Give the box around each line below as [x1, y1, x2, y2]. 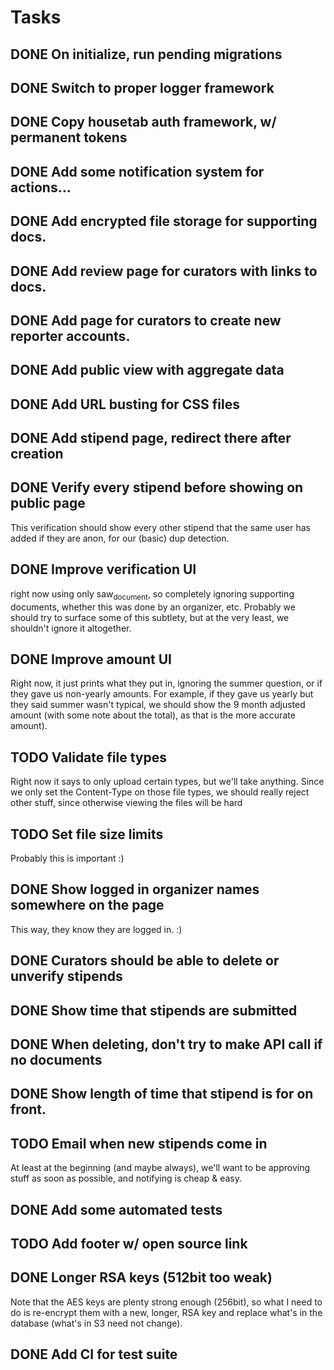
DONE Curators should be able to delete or [10, 952, 280, 970]
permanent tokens [10, 129, 128, 146]
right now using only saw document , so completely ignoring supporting [10, 587, 295, 602]
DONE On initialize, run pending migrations [10, 46, 283, 63]
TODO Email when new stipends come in [10, 1135, 268, 1152]
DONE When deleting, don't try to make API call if [10, 1036, 323, 1053]
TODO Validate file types [10, 749, 167, 766]
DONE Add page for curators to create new [10, 312, 282, 329]
